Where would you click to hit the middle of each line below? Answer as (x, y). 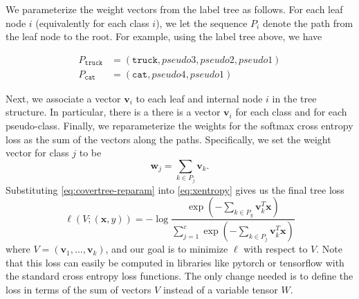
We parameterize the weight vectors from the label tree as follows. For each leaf (174, 9)
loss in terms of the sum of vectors (79, 290)
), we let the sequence (202, 22)
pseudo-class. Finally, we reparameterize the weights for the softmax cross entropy (179, 126)
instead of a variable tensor (220, 290)
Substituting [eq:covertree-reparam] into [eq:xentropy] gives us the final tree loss (175, 189)
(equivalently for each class (92, 22)
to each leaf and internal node (199, 98)
